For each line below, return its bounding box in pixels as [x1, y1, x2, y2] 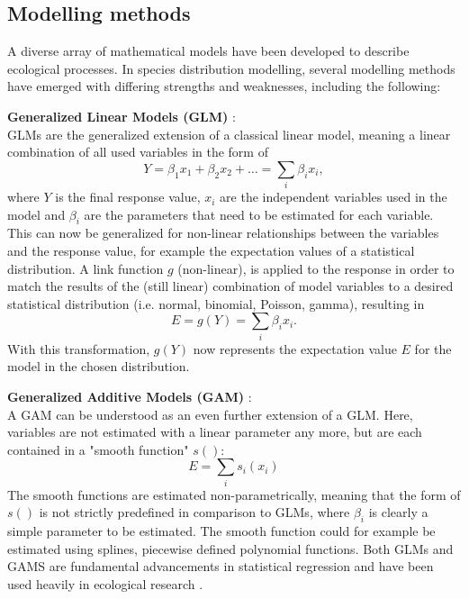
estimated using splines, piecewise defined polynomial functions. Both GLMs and [7, 539, 454, 558]
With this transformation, [7, 339, 150, 358]
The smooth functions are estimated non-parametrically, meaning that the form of [7, 485, 461, 504]
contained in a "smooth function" [7, 440, 189, 458]
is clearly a [368, 503, 428, 522]
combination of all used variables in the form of [7, 142, 268, 161]
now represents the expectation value [193, 339, 397, 358]
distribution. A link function [7, 259, 164, 277]
